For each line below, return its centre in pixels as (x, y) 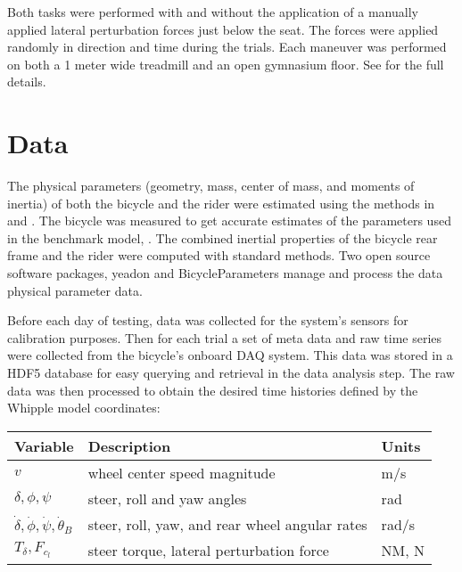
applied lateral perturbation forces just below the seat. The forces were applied (223, 29)
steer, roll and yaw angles (167, 498)
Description (129, 445)
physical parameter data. (75, 290)
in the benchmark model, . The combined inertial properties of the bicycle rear (223, 237)
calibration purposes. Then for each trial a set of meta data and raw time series (225, 337)
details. (27, 82)
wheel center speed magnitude (181, 472)
